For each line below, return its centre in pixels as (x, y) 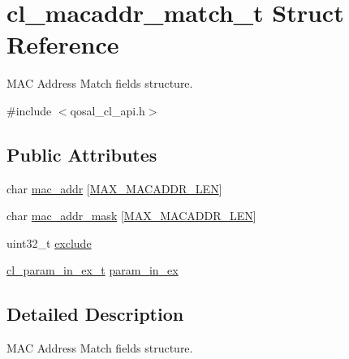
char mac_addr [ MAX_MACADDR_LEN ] (114, 188)
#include (29, 110)
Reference (63, 44)
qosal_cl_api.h (108, 110)
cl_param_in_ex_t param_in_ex (93, 270)
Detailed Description (95, 314)
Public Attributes (82, 154)
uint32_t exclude (49, 242)
